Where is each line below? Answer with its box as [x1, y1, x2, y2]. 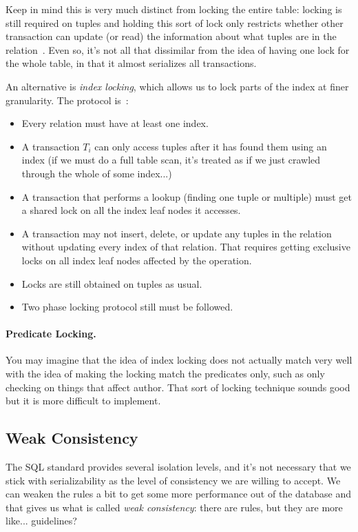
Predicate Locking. [6, 326, 96, 341]
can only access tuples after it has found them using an [94, 139, 327, 153]
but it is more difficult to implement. [6, 393, 161, 408]
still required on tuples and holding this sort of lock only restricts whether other [6, 15, 344, 30]
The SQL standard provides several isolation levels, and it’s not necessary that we [6, 460, 351, 474]
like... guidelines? [6, 513, 77, 528]
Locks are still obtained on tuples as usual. [21, 276, 202, 290]
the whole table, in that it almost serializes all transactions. [6, 56, 257, 70]
